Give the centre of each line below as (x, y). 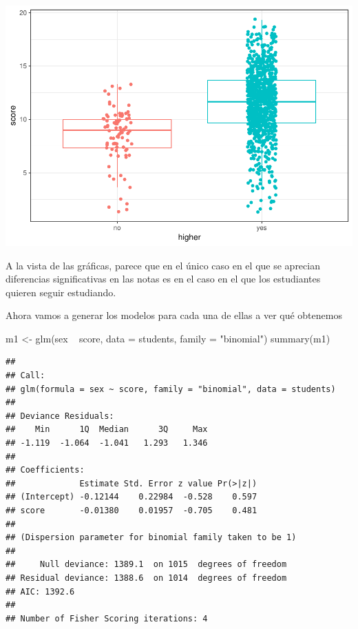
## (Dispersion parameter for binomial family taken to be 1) (151, 538)
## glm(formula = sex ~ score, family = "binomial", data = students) (171, 389)
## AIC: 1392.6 (40, 591)
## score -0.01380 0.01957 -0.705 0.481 (131, 511)
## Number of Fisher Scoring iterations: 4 (107, 618)
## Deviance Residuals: (60, 416)
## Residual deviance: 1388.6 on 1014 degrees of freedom (146, 578)
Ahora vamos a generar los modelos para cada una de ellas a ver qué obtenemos (174, 315)
